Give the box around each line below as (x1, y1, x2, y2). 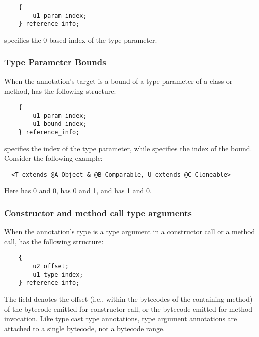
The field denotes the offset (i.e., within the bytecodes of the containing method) (4, 294, 253, 304)
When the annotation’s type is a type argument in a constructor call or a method (4, 226, 255, 237)
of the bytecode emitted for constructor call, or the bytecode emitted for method (4, 303, 253, 314)
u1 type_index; (33, 271, 83, 278)
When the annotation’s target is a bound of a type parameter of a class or (4, 75, 233, 86)
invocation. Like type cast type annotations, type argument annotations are (4, 313, 237, 324)
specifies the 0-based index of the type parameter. (4, 34, 157, 45)
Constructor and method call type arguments (4, 206, 192, 219)
